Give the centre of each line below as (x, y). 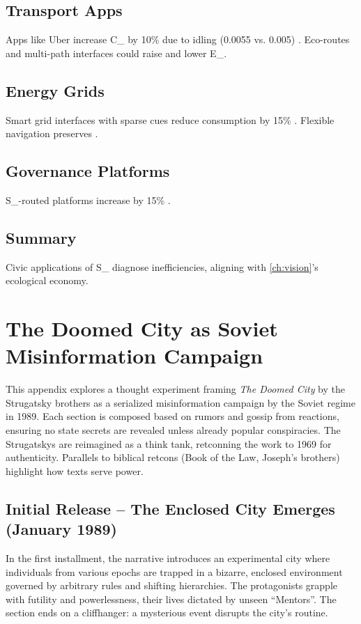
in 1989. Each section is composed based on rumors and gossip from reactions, (172, 416)
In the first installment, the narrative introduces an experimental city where (168, 558)
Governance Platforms (88, 171)
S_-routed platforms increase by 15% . (88, 200)
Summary (41, 237)
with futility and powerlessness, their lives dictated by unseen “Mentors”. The (171, 599)
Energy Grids (55, 90)
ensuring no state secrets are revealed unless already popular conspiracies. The (173, 430)
